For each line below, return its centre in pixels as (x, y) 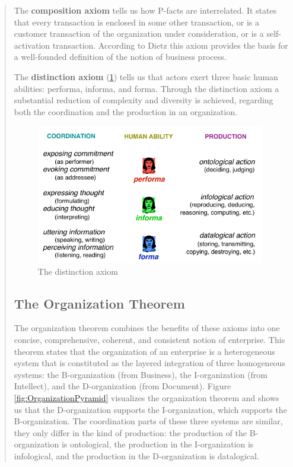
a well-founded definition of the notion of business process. (120, 57)
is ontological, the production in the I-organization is (157, 444)
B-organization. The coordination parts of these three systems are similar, (148, 421)
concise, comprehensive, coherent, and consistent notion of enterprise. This (149, 339)
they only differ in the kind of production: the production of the (130, 432)
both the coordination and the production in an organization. (126, 111)
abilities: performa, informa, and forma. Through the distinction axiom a (146, 88)
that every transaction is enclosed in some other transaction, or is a (137, 22)
